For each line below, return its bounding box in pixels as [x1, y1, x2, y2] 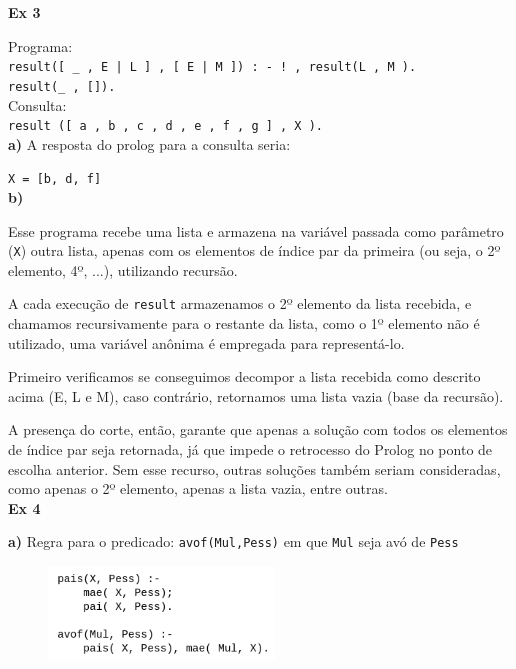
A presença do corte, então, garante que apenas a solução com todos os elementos [8, 419, 508, 440]
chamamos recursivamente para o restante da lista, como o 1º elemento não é [8, 313, 480, 334]
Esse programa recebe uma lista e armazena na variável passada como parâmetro [8, 220, 504, 241]
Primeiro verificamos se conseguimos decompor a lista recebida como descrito [8, 366, 481, 387]
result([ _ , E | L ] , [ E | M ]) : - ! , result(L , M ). [8, 60, 417, 75]
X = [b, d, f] [8, 172, 102, 187]
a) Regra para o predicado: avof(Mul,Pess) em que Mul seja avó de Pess [8, 531, 459, 552]
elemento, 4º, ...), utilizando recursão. [8, 259, 238, 280]
